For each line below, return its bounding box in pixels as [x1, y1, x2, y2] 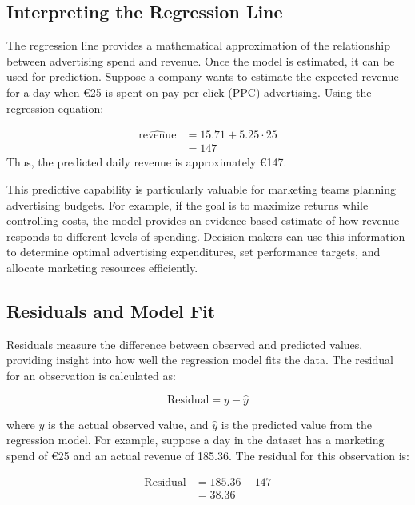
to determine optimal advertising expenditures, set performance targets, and [6, 243, 381, 260]
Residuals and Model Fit [6, 299, 216, 323]
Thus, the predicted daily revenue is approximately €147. [6, 154, 287, 170]
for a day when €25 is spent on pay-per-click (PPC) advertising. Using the [6, 83, 372, 100]
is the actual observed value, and [48, 415, 209, 432]
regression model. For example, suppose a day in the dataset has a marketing [6, 431, 385, 448]
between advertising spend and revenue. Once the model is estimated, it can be [6, 52, 395, 69]
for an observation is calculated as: [6, 367, 176, 383]
